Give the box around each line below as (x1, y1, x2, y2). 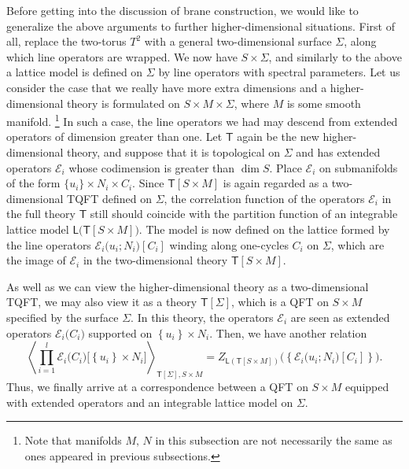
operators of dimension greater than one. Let (6, 128, 223, 145)
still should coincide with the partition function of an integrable (90, 205, 398, 222)
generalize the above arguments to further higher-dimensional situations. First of (6, 17, 395, 34)
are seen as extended (290, 308, 390, 325)
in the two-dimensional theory (83, 252, 228, 268)
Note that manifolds (24, 432, 122, 449)
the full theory (6, 205, 76, 222)
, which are (330, 236, 385, 253)
